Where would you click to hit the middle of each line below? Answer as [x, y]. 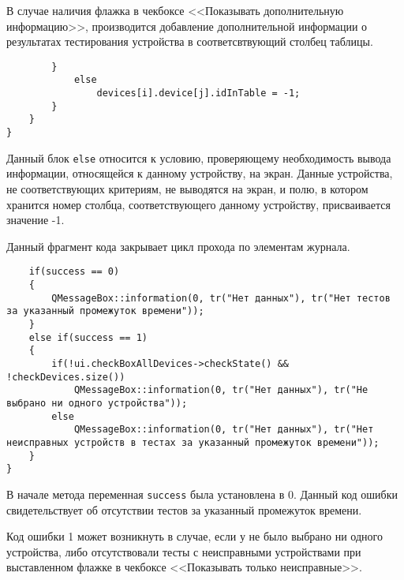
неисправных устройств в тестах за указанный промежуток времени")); [193, 442]
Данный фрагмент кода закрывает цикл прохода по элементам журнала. [178, 246]
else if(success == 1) [88, 337]
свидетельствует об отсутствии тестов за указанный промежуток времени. [184, 509]
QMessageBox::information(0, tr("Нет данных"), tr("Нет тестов [221, 298]
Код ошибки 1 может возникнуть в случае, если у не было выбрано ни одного [195, 536]
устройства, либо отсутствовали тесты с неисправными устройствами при [184, 551]
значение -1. [36, 220]
